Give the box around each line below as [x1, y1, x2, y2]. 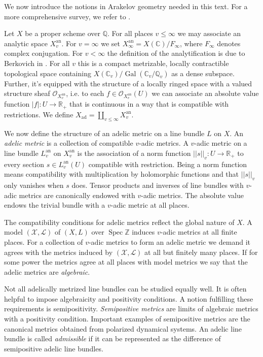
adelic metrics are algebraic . [4, 266, 90, 277]
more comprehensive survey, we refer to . [4, 11, 131, 21]
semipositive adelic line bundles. [4, 343, 103, 353]
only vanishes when [4, 179, 64, 190]
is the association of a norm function [77, 147, 191, 158]
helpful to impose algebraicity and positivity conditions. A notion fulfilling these [4, 293, 253, 304]
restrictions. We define [4, 109, 73, 119]
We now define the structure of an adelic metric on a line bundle [4, 127, 205, 138]
